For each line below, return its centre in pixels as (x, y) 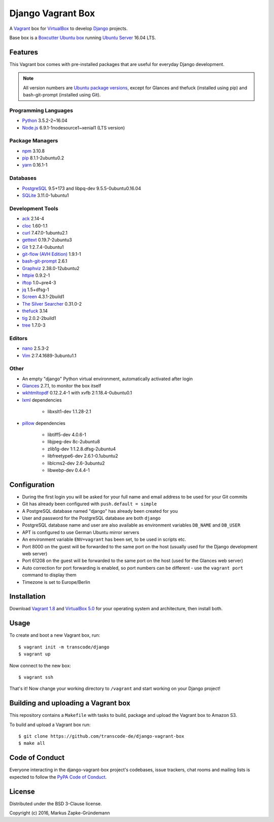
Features (24, 52)
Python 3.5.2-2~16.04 (45, 121)
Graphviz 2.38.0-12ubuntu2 (51, 268)
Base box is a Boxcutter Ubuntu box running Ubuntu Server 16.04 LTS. (83, 38)
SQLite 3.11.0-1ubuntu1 (45, 195)
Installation (27, 597)
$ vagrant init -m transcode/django (64, 647)
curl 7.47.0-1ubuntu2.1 (45, 233)
